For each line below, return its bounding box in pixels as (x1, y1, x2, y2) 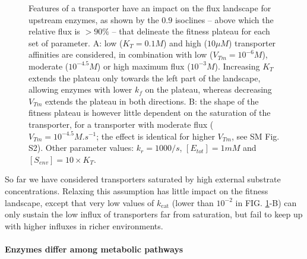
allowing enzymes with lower (29, 83, 132, 96)
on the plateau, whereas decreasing (145, 83, 272, 96)
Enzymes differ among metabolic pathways (5, 242, 183, 255)
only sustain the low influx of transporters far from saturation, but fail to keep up (5, 208, 303, 220)
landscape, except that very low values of (5, 196, 154, 209)
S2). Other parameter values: (29, 141, 134, 154)
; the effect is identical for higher (96, 129, 215, 142)
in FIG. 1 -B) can (235, 196, 297, 209)
